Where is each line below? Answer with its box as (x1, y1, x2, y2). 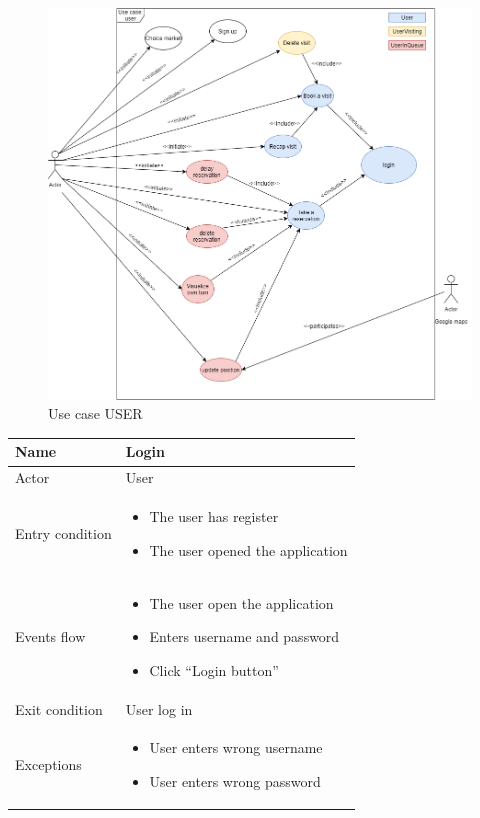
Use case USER (48, 403, 143, 424)
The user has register (149, 506, 279, 527)
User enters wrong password (149, 771, 321, 792)
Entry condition (15, 522, 112, 543)
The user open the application (149, 592, 334, 613)
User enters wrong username (149, 737, 323, 758)
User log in (125, 698, 193, 719)
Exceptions (15, 754, 82, 775)
